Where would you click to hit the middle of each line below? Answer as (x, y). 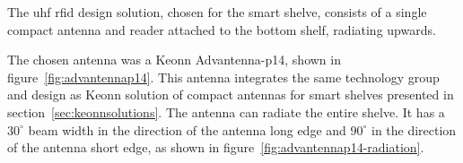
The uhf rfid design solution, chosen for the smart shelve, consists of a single (217, 12)
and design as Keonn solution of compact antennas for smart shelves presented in (231, 94)
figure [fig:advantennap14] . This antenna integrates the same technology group (223, 77)
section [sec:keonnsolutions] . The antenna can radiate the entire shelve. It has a (226, 112)
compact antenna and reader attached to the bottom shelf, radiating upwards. (222, 29)
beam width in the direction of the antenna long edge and (187, 129)
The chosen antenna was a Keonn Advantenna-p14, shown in (174, 60)
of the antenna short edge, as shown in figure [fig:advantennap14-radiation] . (216, 147)
